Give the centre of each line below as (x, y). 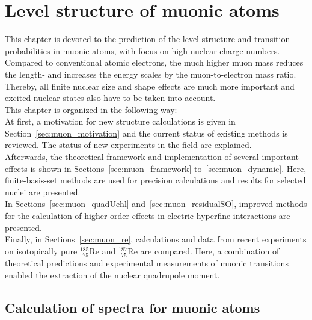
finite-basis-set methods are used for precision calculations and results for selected (155, 180)
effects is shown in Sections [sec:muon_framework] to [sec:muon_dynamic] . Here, (156, 168)
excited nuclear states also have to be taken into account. (110, 98)
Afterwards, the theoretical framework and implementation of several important (152, 157)
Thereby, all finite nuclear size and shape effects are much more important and (150, 86)
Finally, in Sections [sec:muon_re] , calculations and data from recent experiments (156, 239)
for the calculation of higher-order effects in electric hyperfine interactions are (148, 216)
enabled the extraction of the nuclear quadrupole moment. (112, 275)
